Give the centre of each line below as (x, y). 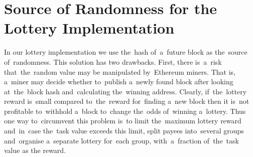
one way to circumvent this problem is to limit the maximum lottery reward (123, 121)
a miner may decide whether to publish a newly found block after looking (119, 82)
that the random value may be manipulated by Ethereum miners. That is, (120, 71)
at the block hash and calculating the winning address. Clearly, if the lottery (125, 91)
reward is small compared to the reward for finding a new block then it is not (127, 101)
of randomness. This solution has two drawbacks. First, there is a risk (113, 61)
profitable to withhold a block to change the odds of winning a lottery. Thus (125, 111)
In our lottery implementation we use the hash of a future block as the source (126, 52)
